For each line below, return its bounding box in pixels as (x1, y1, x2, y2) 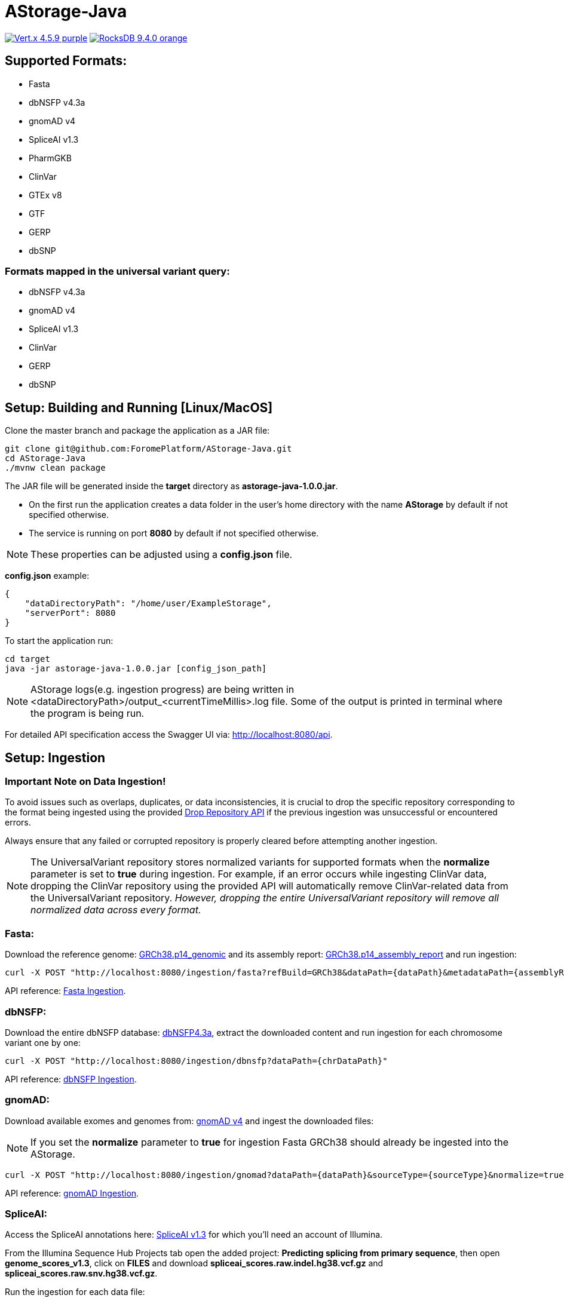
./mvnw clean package (5, 463, 106, 473)
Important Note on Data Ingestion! (5, 775, 166, 788)
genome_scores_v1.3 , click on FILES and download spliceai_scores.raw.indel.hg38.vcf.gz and (5, 1258, 384, 1269)
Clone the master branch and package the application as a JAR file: (5, 425, 270, 436)
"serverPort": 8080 (24, 608, 116, 618)
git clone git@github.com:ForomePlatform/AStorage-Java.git (5, 444, 292, 454)
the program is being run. (30, 707, 145, 720)
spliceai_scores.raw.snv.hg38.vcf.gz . (5, 1268, 158, 1279)
